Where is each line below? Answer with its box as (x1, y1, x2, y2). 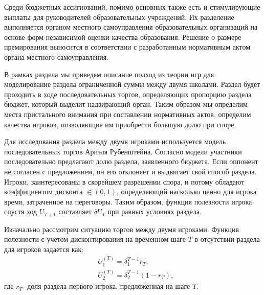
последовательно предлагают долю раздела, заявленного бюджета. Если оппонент (4, 156, 258, 167)
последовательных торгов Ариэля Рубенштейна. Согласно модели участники (4, 146, 242, 156)
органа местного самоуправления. (4, 51, 109, 62)
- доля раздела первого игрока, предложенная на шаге (22, 281, 190, 291)
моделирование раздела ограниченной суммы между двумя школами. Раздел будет (4, 79, 260, 89)
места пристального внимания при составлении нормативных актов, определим (4, 108, 251, 119)
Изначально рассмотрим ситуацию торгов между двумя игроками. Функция (4, 223, 239, 234)
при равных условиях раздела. (107, 206, 202, 217)
